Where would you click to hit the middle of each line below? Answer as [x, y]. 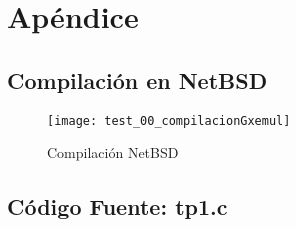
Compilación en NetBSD [137, 79]
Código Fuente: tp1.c [117, 206]
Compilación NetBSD [113, 152]
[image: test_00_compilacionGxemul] [169, 120]
